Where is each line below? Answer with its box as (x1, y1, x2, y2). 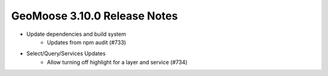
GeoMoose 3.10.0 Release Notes (11, 9, 179, 22)
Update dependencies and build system (26, 30, 126, 38)
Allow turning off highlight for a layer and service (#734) (47, 58, 188, 66)
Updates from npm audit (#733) (47, 38, 126, 46)
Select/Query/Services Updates (26, 50, 106, 57)
